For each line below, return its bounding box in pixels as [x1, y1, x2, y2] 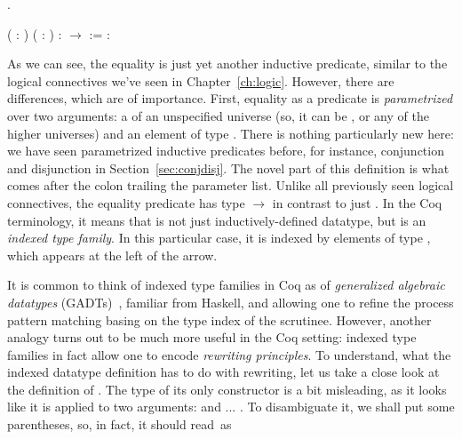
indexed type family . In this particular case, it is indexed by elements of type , [7, 228, 431, 247]
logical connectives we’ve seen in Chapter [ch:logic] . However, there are [7, 71, 394, 90]
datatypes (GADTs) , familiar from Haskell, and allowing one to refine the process [7, 292, 454, 311]
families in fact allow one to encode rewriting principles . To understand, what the [7, 345, 451, 363]
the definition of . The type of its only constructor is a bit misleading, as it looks [7, 379, 447, 398]
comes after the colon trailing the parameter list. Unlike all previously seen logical [7, 176, 454, 195]
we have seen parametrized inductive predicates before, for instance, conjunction [7, 141, 444, 160]
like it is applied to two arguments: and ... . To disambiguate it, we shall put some [7, 397, 455, 416]
